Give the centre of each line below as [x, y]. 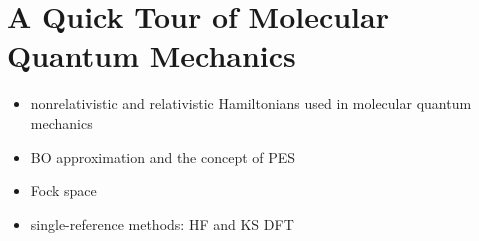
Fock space [63, 190]
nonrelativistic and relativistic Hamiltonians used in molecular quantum [251, 103]
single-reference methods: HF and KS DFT [162, 223]
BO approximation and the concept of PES [163, 156]
